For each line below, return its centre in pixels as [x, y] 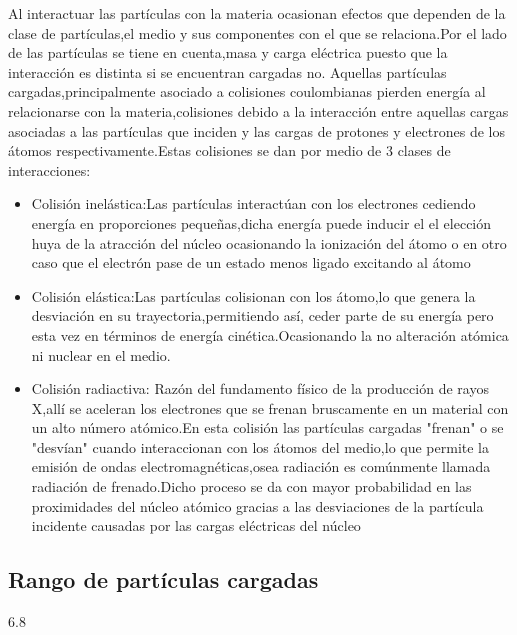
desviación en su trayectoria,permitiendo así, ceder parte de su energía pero [262, 315]
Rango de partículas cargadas [163, 579]
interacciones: [49, 169]
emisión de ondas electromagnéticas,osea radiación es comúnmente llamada [261, 466]
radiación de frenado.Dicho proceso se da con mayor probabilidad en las [251, 486]
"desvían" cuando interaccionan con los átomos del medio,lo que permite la [260, 446]
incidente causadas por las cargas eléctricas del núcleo [196, 525]
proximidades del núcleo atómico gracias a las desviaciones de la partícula [257, 505]
